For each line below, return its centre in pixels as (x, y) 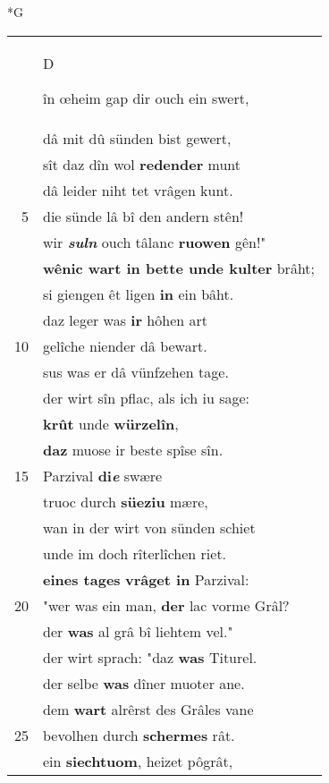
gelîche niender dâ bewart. (125, 345)
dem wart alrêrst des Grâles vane (148, 709)
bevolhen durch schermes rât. (139, 735)
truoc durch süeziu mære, (126, 501)
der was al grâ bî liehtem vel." (138, 631)
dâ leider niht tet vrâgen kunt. (138, 190)
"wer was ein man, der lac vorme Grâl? (166, 605)
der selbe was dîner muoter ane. (144, 683)
